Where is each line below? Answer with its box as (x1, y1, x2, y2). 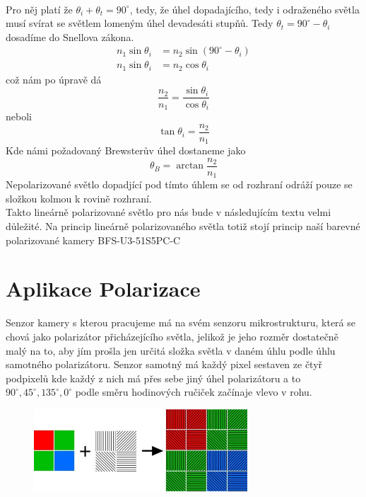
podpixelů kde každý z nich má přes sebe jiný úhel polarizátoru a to (6, 370, 301, 385)
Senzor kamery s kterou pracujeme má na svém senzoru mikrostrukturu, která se (6, 315, 355, 330)
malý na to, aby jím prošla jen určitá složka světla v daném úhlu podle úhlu (6, 343, 336, 358)
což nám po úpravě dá (6, 72, 102, 86)
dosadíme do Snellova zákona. (6, 29, 134, 44)
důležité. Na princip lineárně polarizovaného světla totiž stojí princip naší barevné (6, 219, 360, 233)
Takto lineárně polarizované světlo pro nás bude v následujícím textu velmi (6, 205, 331, 219)
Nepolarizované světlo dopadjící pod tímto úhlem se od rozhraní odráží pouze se (6, 177, 353, 192)
